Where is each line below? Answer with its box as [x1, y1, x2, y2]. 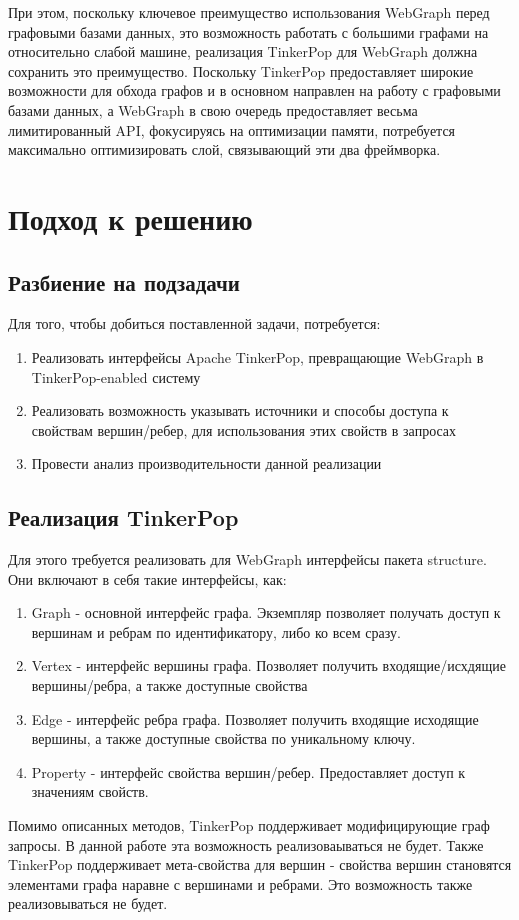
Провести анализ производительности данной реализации [31, 453, 382, 474]
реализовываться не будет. [8, 893, 168, 914]
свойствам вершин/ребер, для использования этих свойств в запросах [31, 419, 457, 440]
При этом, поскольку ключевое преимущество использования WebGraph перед [8, 2, 490, 22]
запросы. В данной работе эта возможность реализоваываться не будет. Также [8, 834, 484, 855]
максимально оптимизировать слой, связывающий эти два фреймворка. [8, 139, 441, 160]
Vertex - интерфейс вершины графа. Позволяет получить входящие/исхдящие [31, 655, 506, 676]
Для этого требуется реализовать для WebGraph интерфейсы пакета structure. [8, 549, 487, 570]
